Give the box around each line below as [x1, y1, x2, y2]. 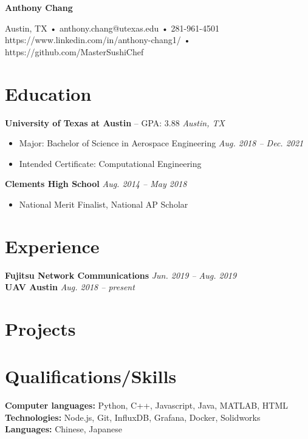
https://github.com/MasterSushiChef [5, 45, 144, 58]
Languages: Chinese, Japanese [5, 423, 122, 435]
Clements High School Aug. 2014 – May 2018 [5, 177, 187, 190]
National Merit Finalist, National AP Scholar [19, 197, 188, 210]
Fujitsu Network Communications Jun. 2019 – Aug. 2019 [5, 268, 237, 281]
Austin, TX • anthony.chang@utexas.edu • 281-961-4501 [5, 21, 219, 34]
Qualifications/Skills [5, 364, 177, 389]
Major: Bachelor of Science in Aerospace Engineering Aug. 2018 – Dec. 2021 [19, 137, 304, 149]
